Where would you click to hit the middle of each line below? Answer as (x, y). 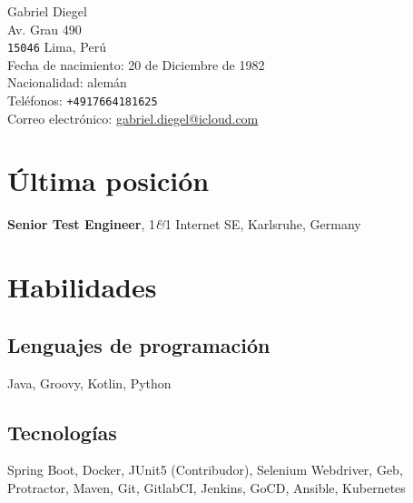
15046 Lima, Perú (57, 47)
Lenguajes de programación (139, 344)
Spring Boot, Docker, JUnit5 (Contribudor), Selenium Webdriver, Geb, (205, 470)
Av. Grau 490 (44, 29)
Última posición (108, 181)
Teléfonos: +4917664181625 (83, 101)
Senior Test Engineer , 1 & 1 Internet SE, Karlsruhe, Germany (184, 224)
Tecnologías (62, 432)
